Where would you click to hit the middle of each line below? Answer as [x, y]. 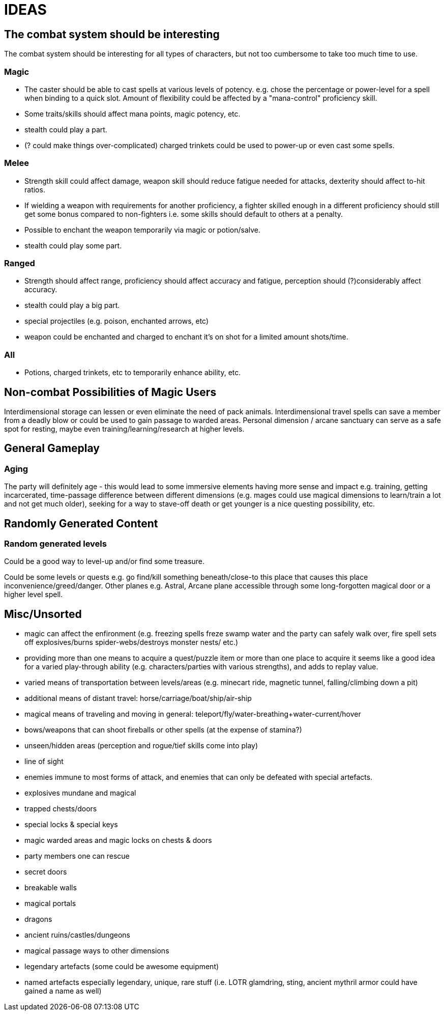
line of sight [44, 762]
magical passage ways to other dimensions [97, 951]
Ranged [20, 263]
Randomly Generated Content [81, 523]
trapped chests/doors [61, 809]
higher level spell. [34, 595]
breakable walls [51, 888]
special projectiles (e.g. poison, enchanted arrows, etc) [117, 321]
